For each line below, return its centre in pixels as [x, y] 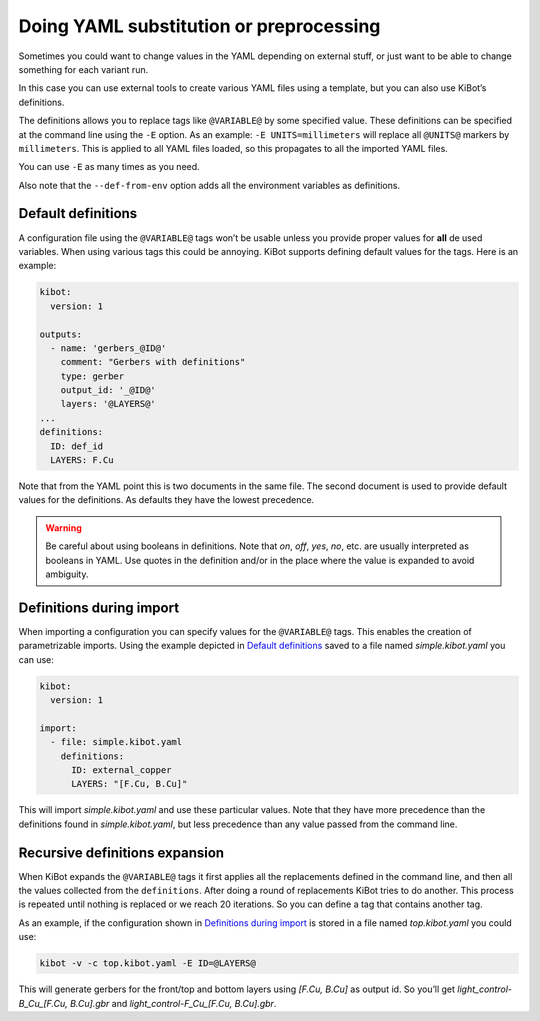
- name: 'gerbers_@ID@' [108, 348]
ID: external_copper [121, 769]
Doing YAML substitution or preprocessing [199, 26]
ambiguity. [67, 574]
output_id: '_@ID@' [108, 390]
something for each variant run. [83, 69]
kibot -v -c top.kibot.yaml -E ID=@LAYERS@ [148, 963]
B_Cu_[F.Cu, [43, 1003]
